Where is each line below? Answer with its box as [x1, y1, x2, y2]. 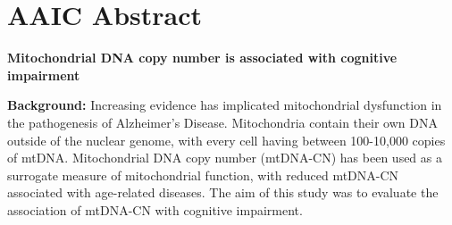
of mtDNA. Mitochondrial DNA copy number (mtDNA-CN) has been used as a [7, 148, 442, 167]
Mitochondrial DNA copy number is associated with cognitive [7, 48, 398, 67]
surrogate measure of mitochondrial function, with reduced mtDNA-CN [7, 165, 399, 184]
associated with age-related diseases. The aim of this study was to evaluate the [7, 183, 439, 202]
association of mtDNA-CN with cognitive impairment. [7, 200, 303, 219]
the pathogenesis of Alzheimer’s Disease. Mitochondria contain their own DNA [7, 112, 438, 131]
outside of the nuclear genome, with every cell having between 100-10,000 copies [7, 130, 446, 149]
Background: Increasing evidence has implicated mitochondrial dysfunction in [7, 96, 442, 114]
